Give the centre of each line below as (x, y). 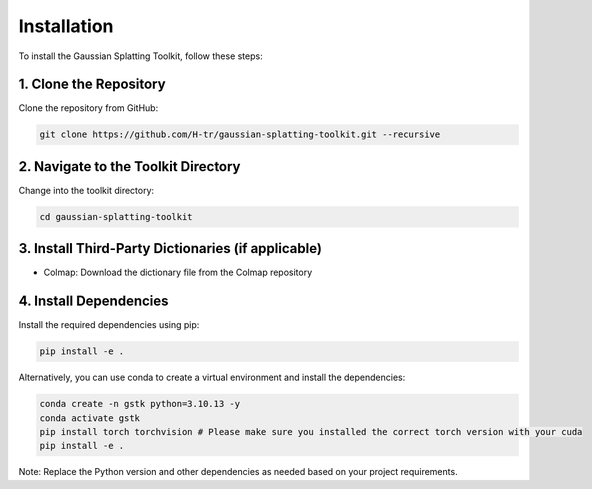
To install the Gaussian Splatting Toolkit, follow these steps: (141, 56)
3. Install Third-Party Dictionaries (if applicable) (170, 248)
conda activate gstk (89, 418)
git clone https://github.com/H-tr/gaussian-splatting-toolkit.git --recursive (240, 134)
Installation (66, 26)
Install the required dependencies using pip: (109, 325)
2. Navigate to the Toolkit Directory (129, 166)
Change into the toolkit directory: (86, 190)
